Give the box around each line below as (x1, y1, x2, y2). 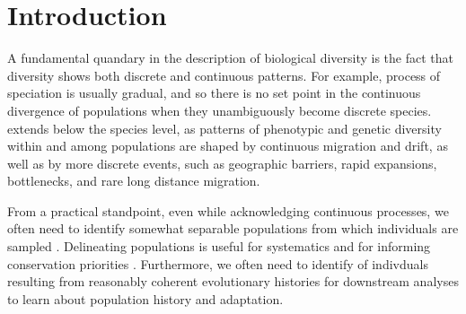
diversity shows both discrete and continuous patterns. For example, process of (7, 65, 441, 84)
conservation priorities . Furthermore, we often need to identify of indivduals (7, 254, 428, 273)
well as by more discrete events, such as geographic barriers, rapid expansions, (7, 153, 437, 172)
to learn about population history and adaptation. (7, 289, 284, 308)
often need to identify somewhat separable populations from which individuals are (7, 219, 459, 238)
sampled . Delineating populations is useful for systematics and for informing (7, 237, 431, 256)
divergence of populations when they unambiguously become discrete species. (7, 100, 432, 119)
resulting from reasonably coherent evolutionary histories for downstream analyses (7, 272, 459, 291)
